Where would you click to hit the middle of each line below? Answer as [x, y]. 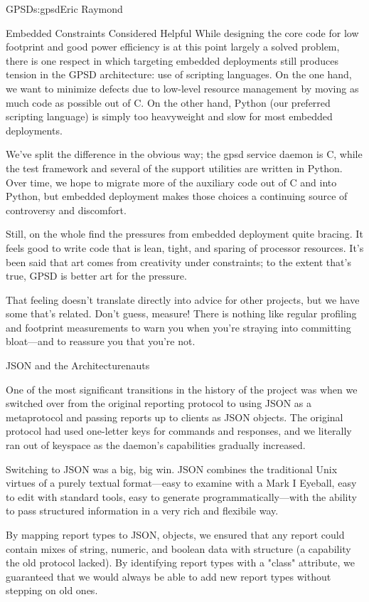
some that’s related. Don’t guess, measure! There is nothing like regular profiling [181, 313]
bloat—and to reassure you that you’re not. [101, 341]
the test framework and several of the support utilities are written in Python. [174, 168]
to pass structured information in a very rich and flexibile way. [142, 511]
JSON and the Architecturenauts [78, 365]
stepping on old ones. [52, 590]
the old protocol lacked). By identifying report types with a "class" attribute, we [180, 563]
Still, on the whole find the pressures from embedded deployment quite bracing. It [184, 234]
